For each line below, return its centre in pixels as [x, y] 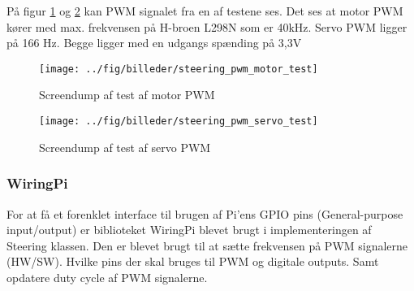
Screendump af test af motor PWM [127, 95]
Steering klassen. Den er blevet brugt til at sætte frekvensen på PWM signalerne [207, 245]
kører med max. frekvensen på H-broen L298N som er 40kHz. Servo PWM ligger [207, 26]
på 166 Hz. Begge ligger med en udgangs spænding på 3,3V [154, 43]
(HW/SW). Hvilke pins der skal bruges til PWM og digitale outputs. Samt [193, 261]
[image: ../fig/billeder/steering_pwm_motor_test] [179, 69]
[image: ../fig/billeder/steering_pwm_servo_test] [179, 122]
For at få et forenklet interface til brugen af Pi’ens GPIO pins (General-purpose [205, 213]
